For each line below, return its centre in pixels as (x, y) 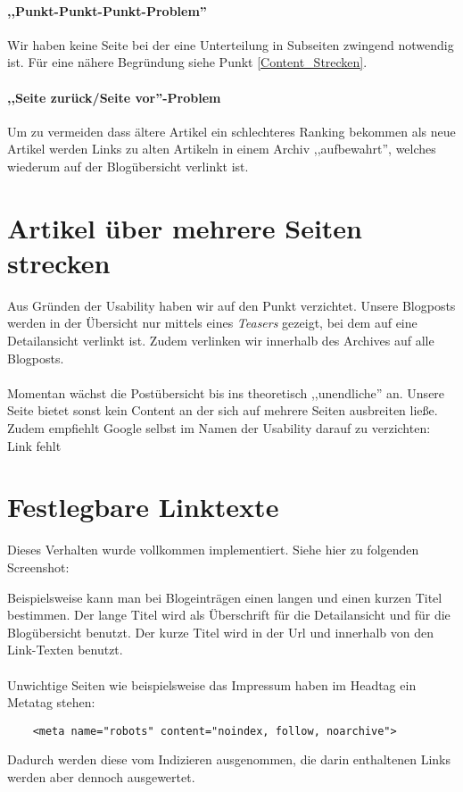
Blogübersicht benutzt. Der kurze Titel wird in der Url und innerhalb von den (220, 632)
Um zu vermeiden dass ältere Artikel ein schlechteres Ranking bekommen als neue (231, 131)
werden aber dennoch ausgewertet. (101, 776)
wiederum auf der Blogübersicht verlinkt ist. (128, 166)
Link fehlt (34, 445)
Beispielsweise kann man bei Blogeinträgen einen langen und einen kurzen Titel (225, 597)
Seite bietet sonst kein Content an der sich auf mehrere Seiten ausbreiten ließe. (223, 410)
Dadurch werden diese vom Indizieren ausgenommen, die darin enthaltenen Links (229, 759)
